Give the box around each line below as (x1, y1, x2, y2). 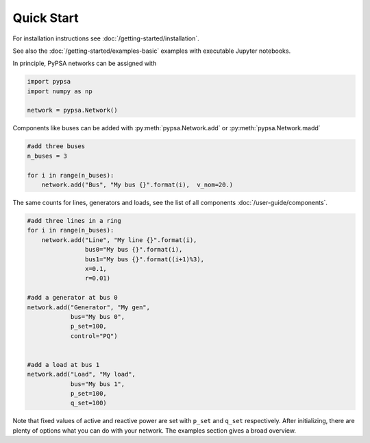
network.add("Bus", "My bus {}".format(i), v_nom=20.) (41, 181, 234, 189)
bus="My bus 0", (70, 313, 125, 320)
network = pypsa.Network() (27, 106, 118, 115)
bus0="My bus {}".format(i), (84, 246, 183, 254)
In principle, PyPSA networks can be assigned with (12, 59, 157, 68)
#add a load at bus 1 (27, 361, 100, 368)
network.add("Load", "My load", (27, 370, 136, 379)
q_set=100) (70, 399, 108, 407)
